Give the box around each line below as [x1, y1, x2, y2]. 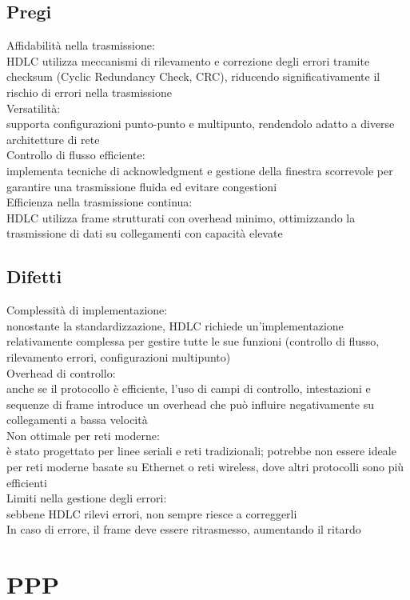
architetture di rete [6, 130, 100, 147]
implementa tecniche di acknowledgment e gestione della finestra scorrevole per [6, 162, 393, 178]
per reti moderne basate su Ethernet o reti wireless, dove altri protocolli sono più [6, 458, 404, 475]
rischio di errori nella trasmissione [6, 83, 173, 100]
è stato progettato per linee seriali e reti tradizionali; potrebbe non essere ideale [6, 442, 396, 459]
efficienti [6, 474, 47, 490]
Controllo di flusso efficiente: [6, 146, 145, 163]
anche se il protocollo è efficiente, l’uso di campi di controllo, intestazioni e [6, 380, 371, 397]
